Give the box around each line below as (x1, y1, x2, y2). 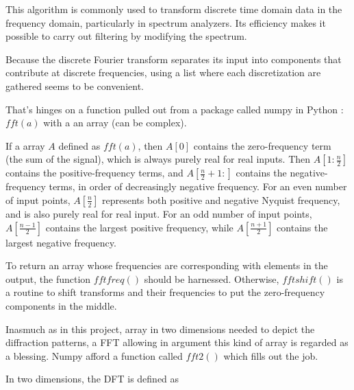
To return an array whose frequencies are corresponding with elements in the (5, 258, 328, 273)
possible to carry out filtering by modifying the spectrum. (5, 29, 247, 43)
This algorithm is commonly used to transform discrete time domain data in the (5, 2, 342, 16)
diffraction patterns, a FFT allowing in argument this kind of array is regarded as (5, 335, 349, 349)
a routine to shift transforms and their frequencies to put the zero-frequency (5, 285, 325, 299)
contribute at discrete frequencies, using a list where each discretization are (5, 65, 321, 80)
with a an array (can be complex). (43, 115, 187, 130)
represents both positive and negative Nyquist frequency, (101, 192, 340, 207)
